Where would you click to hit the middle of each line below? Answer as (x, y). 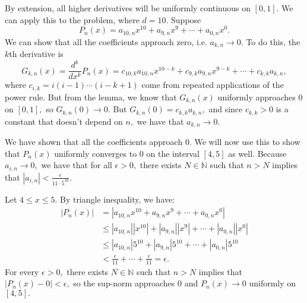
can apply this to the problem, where (72, 19)
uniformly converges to (96, 153)
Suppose (186, 19)
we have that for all (77, 165)
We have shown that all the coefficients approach (94, 142)
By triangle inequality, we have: (117, 199)
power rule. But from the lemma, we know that (91, 97)
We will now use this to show (247, 142)
